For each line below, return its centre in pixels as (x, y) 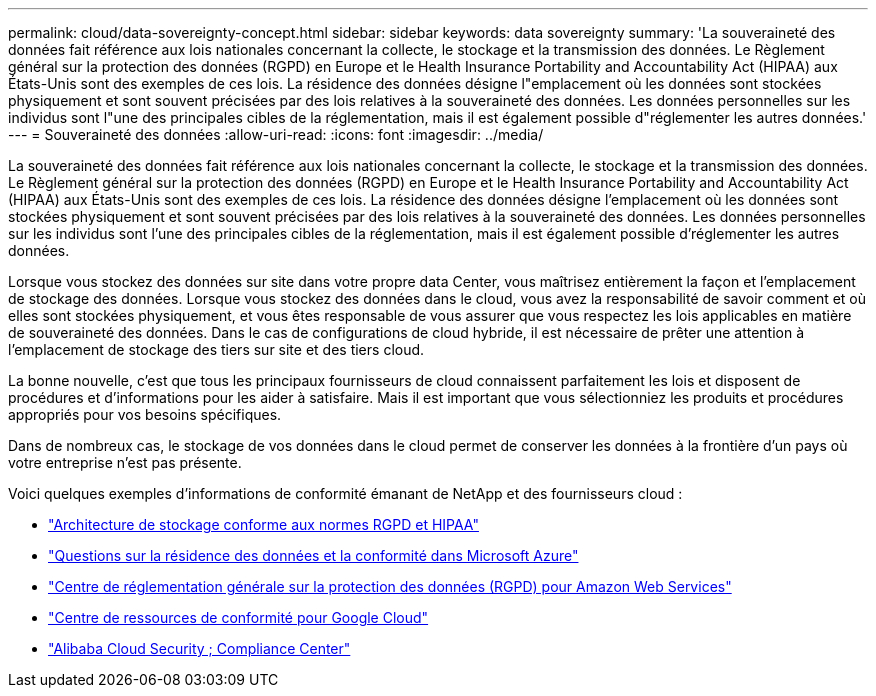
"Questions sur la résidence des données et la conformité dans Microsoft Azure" (313, 555)
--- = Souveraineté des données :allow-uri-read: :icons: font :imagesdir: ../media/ (276, 134)
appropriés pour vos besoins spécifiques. (145, 414)
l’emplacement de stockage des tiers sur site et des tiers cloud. (216, 349)
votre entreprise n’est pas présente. (125, 462)
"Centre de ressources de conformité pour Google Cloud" (238, 617)
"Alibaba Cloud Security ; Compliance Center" (199, 648)
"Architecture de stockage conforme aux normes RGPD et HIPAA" (263, 524)
